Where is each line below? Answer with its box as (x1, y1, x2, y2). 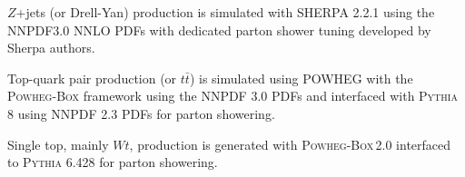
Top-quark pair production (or (7, 68, 177, 87)
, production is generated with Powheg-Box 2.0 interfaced (129, 134, 451, 153)
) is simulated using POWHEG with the (189, 68, 413, 87)
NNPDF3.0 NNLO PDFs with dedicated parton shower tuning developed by (7, 20, 431, 39)
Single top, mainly (7, 134, 109, 153)
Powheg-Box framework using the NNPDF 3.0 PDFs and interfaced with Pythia (7, 86, 458, 105)
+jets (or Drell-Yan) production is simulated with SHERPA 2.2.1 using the (15, 3, 435, 21)
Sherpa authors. (7, 38, 95, 57)
